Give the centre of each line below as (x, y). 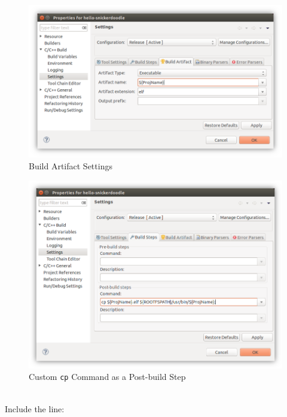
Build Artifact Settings (71, 165)
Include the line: (35, 408)
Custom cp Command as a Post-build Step (107, 377)
